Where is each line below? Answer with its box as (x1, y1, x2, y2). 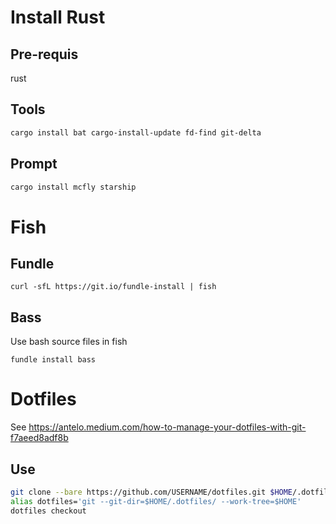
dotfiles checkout (10, 506, 87, 516)
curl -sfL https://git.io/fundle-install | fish (10, 282, 217, 292)
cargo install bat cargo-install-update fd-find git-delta (10, 127, 262, 138)
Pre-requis (10, 46, 79, 63)
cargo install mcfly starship (10, 182, 137, 192)
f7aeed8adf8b (10, 432, 69, 444)
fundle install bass (10, 355, 97, 365)
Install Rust (10, 6, 106, 29)
